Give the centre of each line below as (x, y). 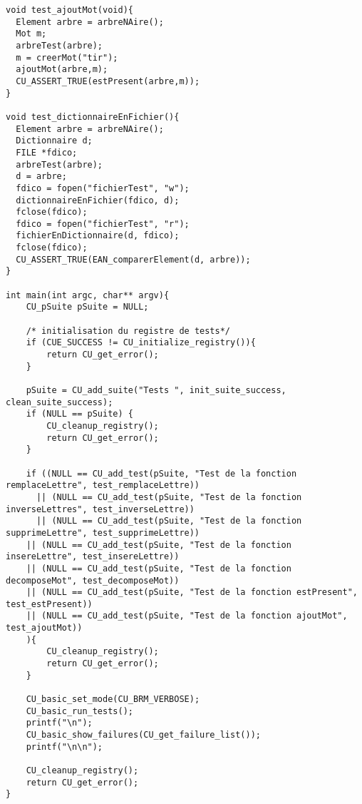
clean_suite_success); (60, 402)
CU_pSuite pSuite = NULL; (87, 307)
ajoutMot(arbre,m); (62, 70)
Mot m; (31, 34)
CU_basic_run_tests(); (79, 711)
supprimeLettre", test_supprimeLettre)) (103, 533)
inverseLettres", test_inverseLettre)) (100, 509)
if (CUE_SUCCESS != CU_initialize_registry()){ (141, 343)
